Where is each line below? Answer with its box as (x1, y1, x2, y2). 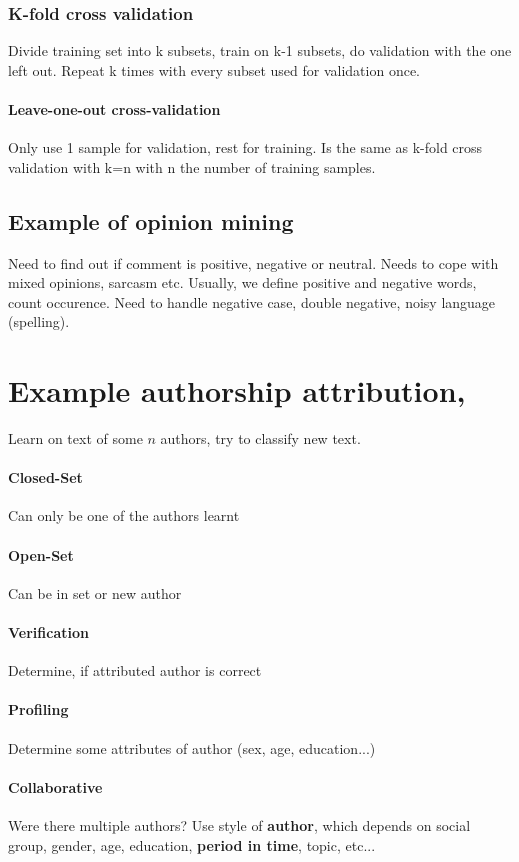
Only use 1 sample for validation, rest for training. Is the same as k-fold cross (8, 137, 483, 158)
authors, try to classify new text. (160, 428, 361, 449)
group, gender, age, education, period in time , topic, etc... (8, 834, 376, 855)
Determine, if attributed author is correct (8, 660, 262, 681)
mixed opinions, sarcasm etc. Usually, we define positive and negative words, (8, 272, 477, 293)
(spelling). (8, 311, 70, 332)
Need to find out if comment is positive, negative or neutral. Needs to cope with (8, 252, 499, 273)
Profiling (8, 699, 69, 720)
